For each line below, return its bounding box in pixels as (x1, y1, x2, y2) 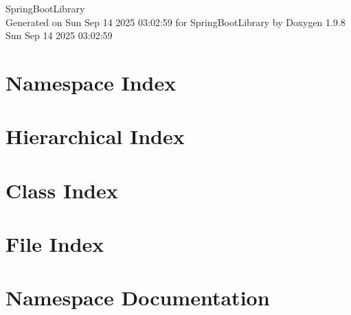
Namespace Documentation (5, 283, 270, 312)
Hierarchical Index (5, 122, 185, 150)
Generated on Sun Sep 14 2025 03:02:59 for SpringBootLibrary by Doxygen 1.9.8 (5, 14, 346, 29)
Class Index (5, 176, 118, 204)
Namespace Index (5, 68, 177, 96)
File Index (5, 230, 104, 258)
